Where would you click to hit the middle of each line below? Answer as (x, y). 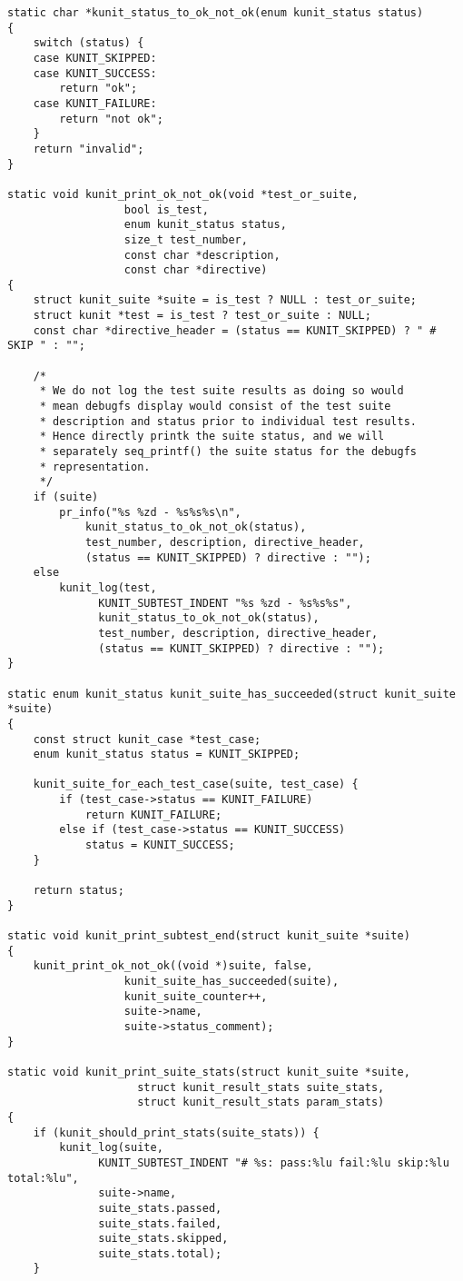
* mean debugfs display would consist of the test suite (215, 407)
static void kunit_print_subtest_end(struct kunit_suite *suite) (209, 936)
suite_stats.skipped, (163, 1239)
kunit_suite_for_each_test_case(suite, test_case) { (196, 784)
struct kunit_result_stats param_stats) (261, 1102)
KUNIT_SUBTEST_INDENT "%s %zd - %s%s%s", (225, 603)
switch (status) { (89, 43)
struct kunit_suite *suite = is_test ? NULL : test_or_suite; (225, 300)
